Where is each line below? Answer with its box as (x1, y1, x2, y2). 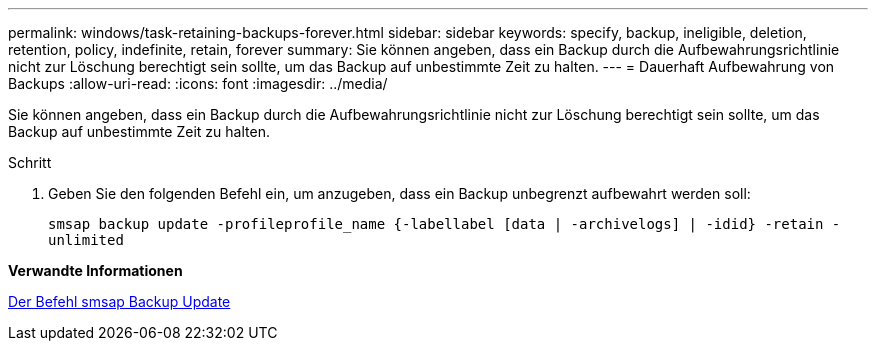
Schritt (8, 154, 52, 171)
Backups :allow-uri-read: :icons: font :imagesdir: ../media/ (8, 75, 388, 92)
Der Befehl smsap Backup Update (8, 293, 231, 310)
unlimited (48, 232, 124, 248)
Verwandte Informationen (8, 262, 183, 279)
